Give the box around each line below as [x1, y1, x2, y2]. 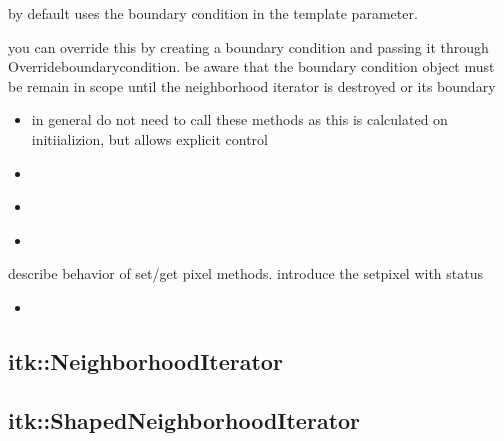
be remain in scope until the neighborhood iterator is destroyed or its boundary [8, 75, 496, 96]
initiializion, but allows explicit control [31, 128, 269, 149]
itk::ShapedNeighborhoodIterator [8, 404, 361, 435]
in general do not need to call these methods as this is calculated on [31, 109, 448, 130]
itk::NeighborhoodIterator [8, 345, 283, 376]
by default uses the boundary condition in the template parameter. [8, 3, 418, 23]
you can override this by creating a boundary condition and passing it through [8, 36, 489, 57]
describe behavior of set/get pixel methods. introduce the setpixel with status [8, 263, 484, 284]
